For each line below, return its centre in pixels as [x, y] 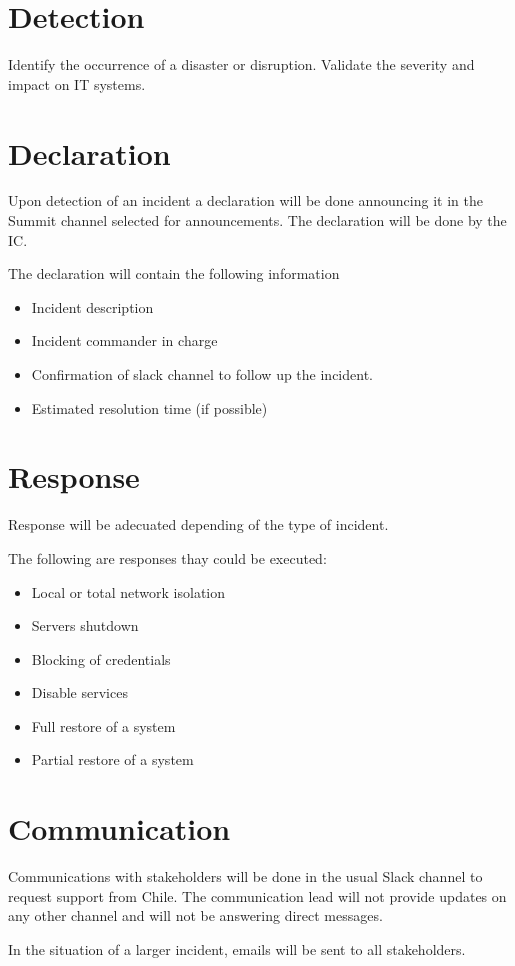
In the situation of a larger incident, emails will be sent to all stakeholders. [237, 948]
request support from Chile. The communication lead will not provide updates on [257, 895]
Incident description [92, 306]
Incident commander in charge [124, 340]
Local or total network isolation [128, 591]
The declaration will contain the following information [174, 273]
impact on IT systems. [77, 83]
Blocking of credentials [101, 658]
